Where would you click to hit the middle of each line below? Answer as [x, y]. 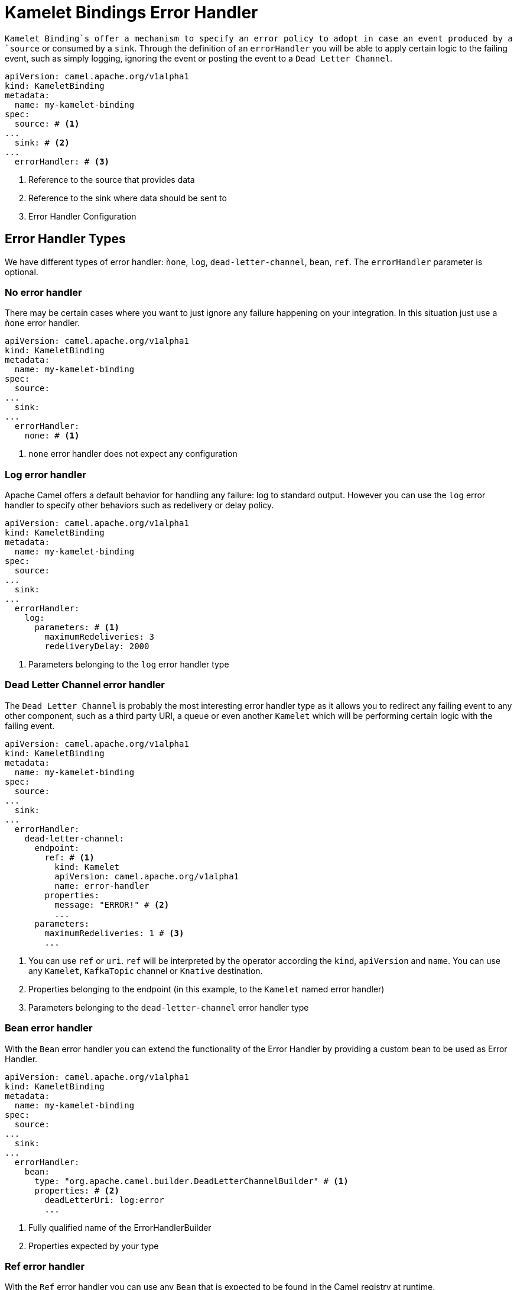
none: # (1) [52, 436]
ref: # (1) [69, 857]
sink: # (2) [42, 142]
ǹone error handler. [42, 323]
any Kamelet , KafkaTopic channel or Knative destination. [146, 970]
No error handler [43, 292]
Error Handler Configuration [82, 216]
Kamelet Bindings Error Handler [131, 12]
